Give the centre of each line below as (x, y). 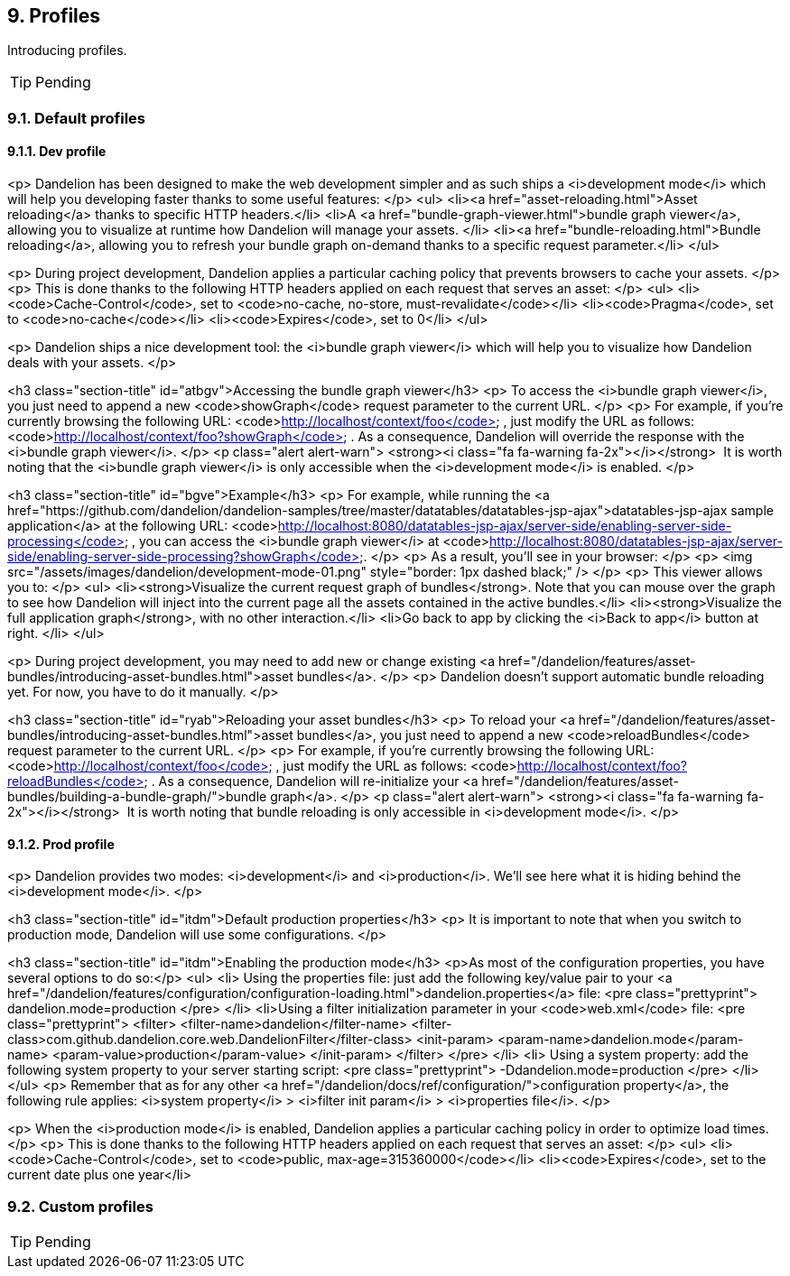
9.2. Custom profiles (80, 1206)
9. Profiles (54, 16)
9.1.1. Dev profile (57, 152)
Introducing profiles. (67, 51)
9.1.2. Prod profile (61, 844)
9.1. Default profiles (77, 118)
